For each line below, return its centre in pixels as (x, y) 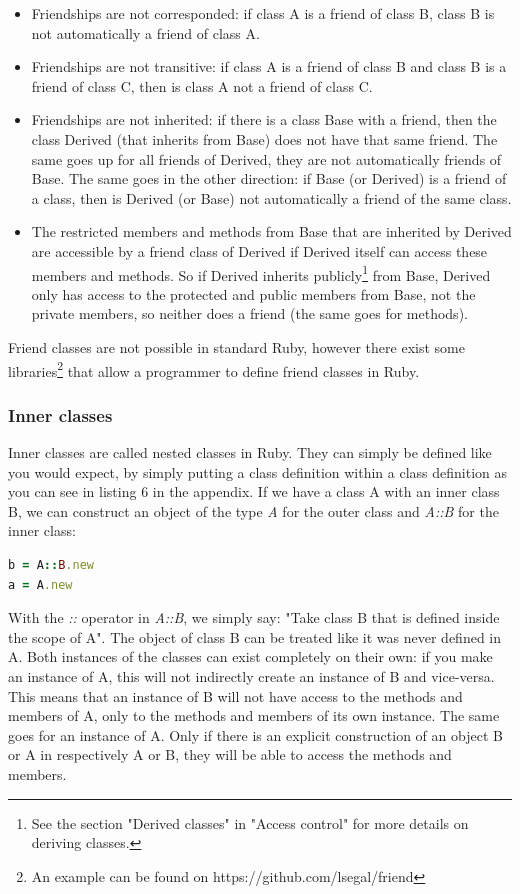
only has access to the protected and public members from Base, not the (253, 293)
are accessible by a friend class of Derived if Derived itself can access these (259, 250)
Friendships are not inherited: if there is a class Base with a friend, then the (264, 119)
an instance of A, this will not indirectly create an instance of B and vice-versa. (251, 675)
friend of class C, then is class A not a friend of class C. (202, 85)
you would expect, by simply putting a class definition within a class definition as (258, 471)
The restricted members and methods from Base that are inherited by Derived (271, 231)
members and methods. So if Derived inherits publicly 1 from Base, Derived (261, 273)
